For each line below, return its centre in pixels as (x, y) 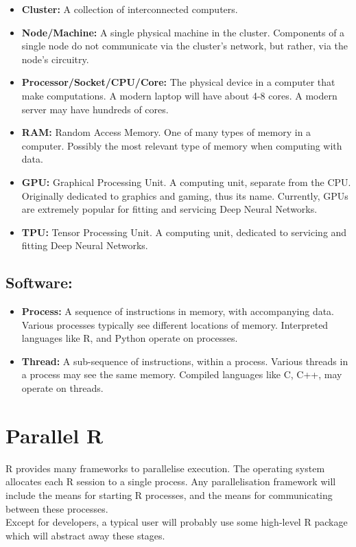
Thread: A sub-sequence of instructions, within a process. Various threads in (185, 361)
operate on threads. (62, 388)
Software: (39, 282)
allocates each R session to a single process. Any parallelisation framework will (171, 481)
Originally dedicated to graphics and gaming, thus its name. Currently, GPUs (185, 195)
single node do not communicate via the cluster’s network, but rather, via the (185, 46)
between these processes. (57, 508)
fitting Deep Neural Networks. (85, 245)
